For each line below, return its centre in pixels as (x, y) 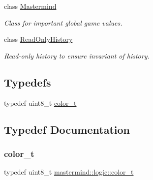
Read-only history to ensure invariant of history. (77, 55)
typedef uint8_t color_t (40, 103)
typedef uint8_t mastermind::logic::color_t (69, 172)
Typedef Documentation (67, 129)
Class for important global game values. (63, 22)
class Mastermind (30, 6)
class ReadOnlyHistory (38, 39)
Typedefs (28, 82)
